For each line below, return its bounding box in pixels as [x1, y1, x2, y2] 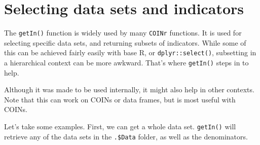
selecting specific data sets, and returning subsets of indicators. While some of [4, 37, 246, 48]
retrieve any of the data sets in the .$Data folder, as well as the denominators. [4, 131, 248, 141]
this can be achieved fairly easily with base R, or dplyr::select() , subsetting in [4, 47, 256, 58]
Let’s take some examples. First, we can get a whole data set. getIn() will [4, 121, 236, 132]
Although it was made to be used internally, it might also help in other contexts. [4, 84, 254, 95]
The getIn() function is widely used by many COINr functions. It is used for [4, 27, 242, 38]
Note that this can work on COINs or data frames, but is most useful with [4, 94, 236, 104]
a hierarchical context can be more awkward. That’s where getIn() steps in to [4, 57, 249, 68]
